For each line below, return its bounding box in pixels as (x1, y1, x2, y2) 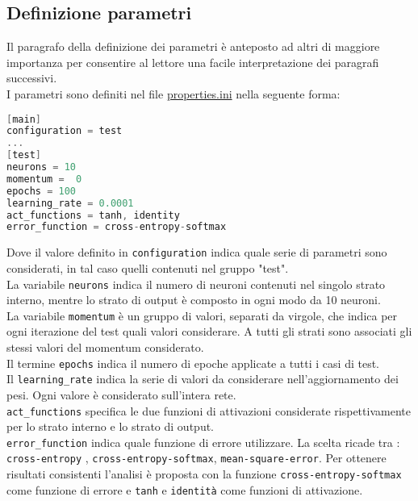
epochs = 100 (6, 185, 76, 197)
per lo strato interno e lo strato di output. (6, 418, 214, 435)
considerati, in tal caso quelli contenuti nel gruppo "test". (6, 259, 289, 276)
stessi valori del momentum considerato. (6, 339, 204, 356)
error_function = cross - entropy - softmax (6, 221, 227, 233)
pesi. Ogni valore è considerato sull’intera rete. (6, 386, 236, 403)
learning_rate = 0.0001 (6, 197, 134, 209)
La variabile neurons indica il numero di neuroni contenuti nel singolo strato (6, 275, 386, 292)
